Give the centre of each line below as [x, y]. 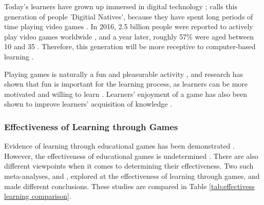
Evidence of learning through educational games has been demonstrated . [119, 146]
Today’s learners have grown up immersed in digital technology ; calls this [121, 6]
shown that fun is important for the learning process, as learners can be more [126, 84]
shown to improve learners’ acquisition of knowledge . [88, 104]
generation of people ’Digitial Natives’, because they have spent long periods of [129, 16]
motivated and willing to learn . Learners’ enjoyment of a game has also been [126, 94]
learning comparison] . [38, 196]
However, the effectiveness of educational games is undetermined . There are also [131, 156]
